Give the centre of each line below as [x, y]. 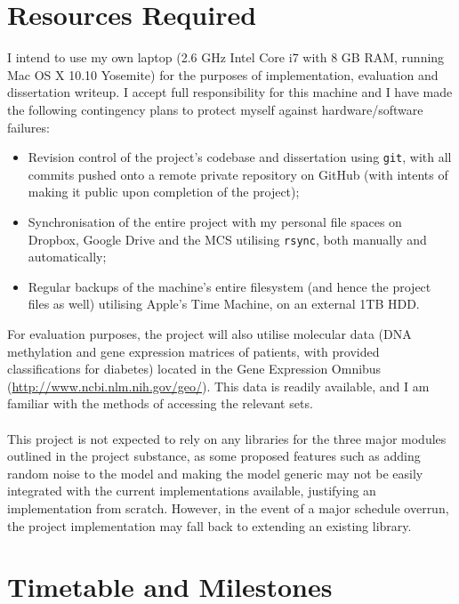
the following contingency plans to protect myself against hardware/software [215, 109]
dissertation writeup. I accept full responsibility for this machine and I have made [230, 92]
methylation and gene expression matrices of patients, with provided [193, 351]
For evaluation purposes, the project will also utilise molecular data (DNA [209, 333]
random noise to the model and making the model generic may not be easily [215, 473]
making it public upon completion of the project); [164, 192]
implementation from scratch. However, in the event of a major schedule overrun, [228, 507]
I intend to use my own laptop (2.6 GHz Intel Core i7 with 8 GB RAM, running [226, 57]
